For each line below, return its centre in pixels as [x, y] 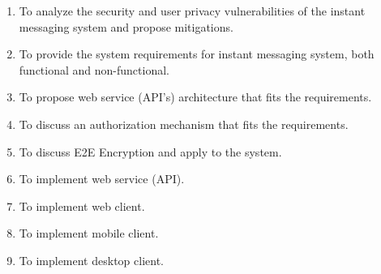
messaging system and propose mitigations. [126, 26]
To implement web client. [82, 205]
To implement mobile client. [89, 233]
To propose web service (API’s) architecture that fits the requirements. [195, 97]
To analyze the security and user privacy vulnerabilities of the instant [192, 11]
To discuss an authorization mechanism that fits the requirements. [184, 124]
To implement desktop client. [91, 260]
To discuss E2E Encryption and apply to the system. [150, 151]
